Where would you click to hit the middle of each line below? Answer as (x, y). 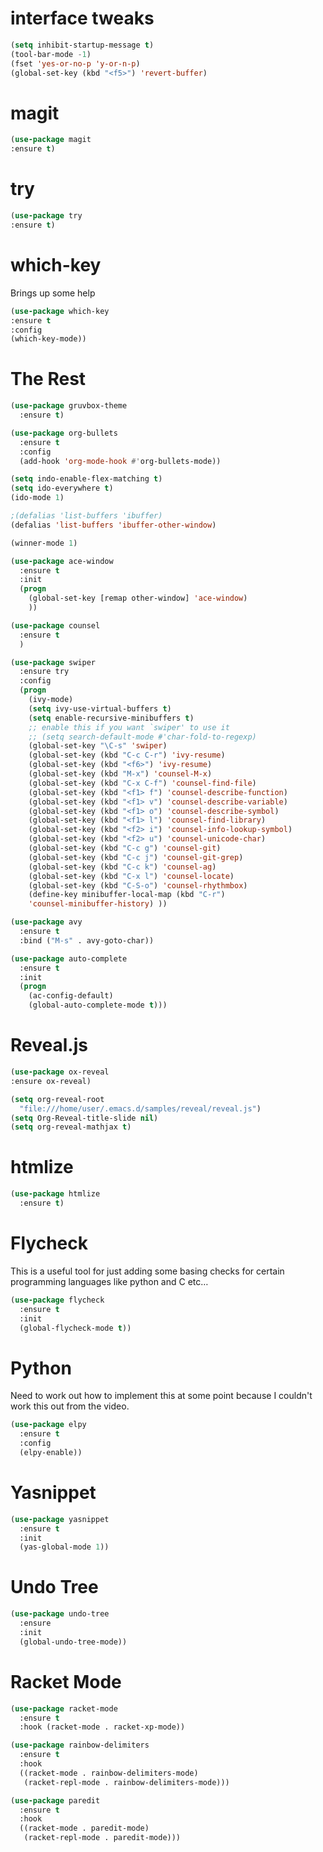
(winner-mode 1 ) (44, 543)
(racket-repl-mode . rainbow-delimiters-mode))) (126, 1782)
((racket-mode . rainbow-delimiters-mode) (109, 1773)
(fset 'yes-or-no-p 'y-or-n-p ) (75, 63)
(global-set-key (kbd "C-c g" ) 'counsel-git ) (125, 848)
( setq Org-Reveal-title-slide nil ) (84, 1118)
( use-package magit (51, 140)
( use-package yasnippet (60, 1519)
